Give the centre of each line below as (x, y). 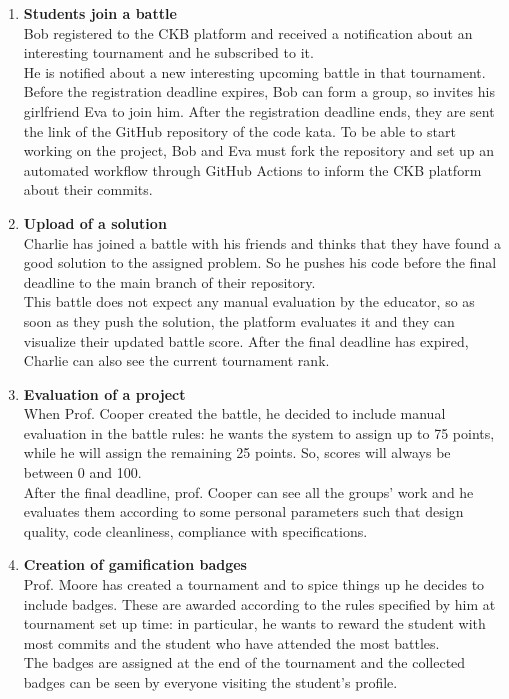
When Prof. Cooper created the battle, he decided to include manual (234, 413)
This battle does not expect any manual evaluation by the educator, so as (249, 301)
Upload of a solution (95, 222)
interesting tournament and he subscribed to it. (168, 52)
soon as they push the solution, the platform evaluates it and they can (239, 320)
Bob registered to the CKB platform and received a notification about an (248, 32)
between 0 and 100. (82, 472)
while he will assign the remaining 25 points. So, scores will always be (237, 452)
